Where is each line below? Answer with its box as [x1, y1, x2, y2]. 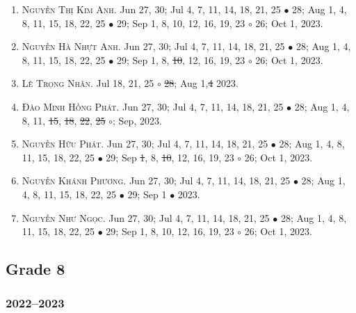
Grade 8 [6, 258, 65, 280]
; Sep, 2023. [113, 113, 162, 127]
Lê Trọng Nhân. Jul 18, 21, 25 [22, 76, 154, 90]
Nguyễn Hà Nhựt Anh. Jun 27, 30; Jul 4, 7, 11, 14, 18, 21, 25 [22, 39, 285, 54]
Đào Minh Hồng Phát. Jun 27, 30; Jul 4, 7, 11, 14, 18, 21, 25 [22, 99, 284, 113]
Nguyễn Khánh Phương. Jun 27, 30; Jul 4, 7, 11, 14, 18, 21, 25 [22, 173, 291, 188]
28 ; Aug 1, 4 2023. [164, 76, 238, 90]
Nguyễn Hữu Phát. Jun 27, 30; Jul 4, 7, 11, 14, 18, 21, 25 [22, 136, 268, 151]
